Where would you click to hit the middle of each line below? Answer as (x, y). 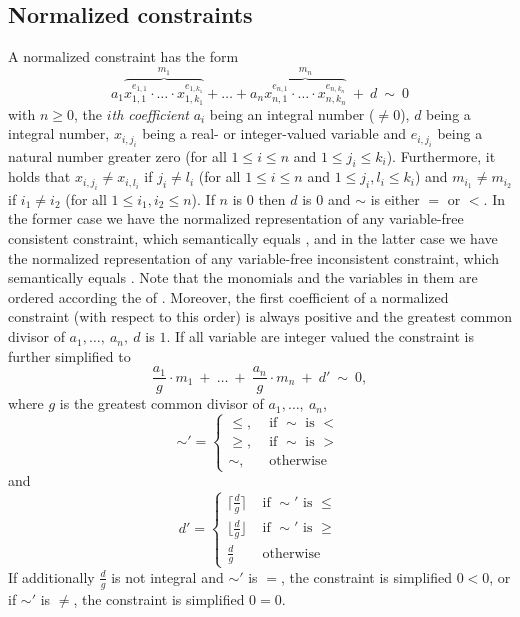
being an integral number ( (292, 113)
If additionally (51, 576)
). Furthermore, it (441, 155)
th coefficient (150, 113)
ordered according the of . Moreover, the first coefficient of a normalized (228, 296)
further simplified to (69, 355)
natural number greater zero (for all (117, 155)
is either (395, 198)
